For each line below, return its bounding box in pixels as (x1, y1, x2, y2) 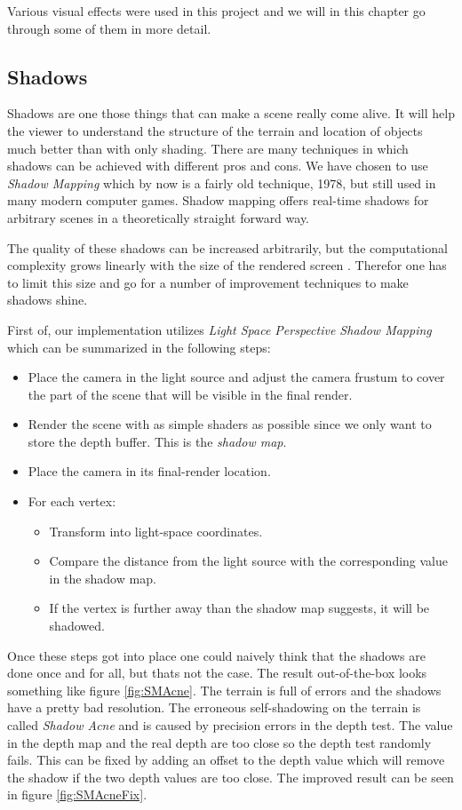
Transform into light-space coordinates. (49, 521, 263, 540)
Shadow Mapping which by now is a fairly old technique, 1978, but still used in (7, 173, 436, 192)
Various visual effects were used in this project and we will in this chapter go (7, 2, 426, 20)
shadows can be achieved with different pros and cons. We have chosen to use (7, 156, 428, 175)
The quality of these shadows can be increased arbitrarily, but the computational (7, 238, 448, 257)
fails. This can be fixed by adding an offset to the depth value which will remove (7, 750, 445, 769)
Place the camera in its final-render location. (28, 462, 271, 480)
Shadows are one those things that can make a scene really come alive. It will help (7, 104, 455, 123)
